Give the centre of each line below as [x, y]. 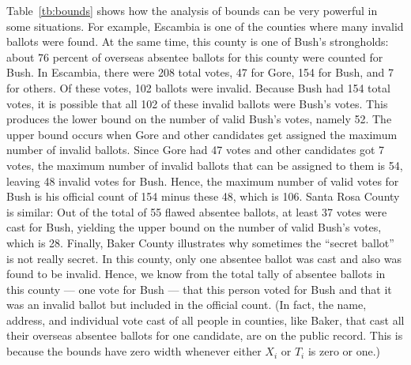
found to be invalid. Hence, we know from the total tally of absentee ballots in [196, 274]
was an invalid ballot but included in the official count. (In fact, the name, [187, 305]
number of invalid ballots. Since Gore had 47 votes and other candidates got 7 [196, 150]
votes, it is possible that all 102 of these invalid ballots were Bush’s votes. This [197, 103]
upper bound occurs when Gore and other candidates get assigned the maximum [202, 134]
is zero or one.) [344, 351]
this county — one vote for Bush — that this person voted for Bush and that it [199, 289]
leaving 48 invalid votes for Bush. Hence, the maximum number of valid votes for [203, 181]
